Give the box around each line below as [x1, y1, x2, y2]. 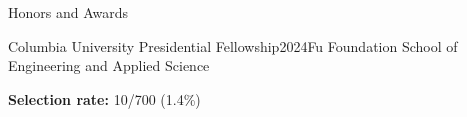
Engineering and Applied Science [8, 55, 210, 76]
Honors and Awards [8, 2, 129, 22]
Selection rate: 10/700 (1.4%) [8, 88, 201, 109]
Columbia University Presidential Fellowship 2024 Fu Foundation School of [8, 35, 458, 56]
